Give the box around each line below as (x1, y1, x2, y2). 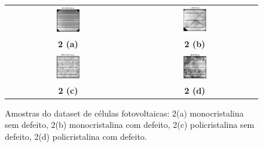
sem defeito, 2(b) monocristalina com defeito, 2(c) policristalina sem (5, 118, 255, 131)
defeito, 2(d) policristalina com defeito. (5, 130, 147, 142)
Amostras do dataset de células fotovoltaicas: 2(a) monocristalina (5, 106, 244, 119)
